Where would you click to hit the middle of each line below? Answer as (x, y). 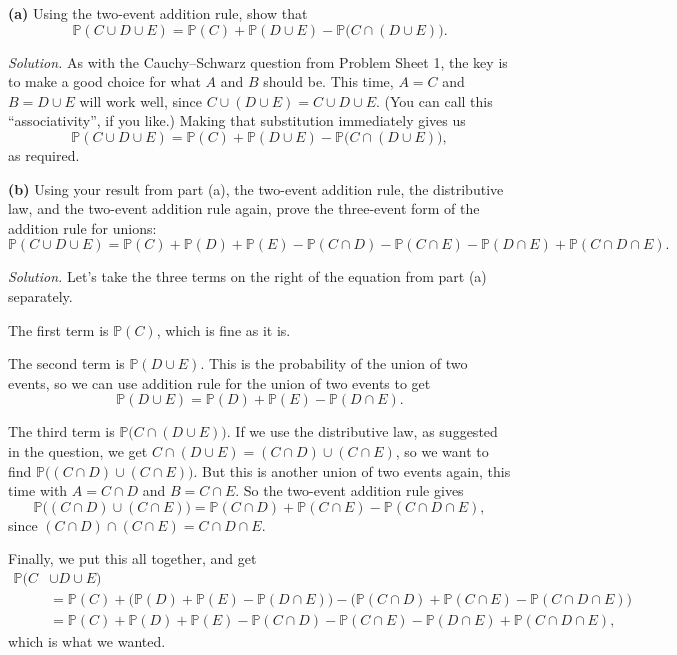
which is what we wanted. (87, 640)
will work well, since (141, 100)
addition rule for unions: (82, 227)
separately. (40, 295)
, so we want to (442, 450)
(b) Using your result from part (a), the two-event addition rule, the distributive (256, 188)
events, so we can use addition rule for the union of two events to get (219, 382)
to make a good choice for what (104, 81)
